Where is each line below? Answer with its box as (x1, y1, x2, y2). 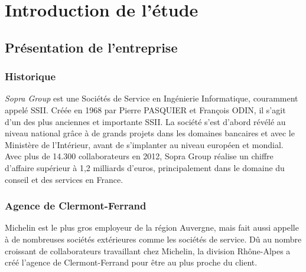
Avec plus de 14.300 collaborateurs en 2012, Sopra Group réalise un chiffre (5, 150, 274, 162)
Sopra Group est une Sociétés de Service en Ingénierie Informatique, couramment (5, 92, 298, 104)
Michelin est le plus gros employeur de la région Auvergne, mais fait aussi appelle (5, 221, 299, 234)
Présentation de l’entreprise (5, 38, 178, 56)
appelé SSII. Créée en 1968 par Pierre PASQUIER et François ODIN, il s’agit (5, 103, 286, 116)
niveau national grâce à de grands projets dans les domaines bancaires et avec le (5, 127, 295, 139)
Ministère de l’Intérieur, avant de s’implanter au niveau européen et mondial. (5, 138, 284, 150)
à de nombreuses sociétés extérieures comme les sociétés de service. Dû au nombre (5, 232, 302, 245)
